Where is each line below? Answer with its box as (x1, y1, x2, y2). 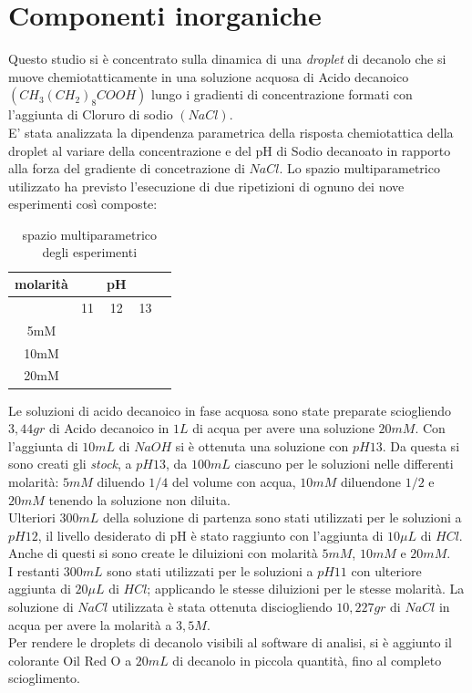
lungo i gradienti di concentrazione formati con (151, 85, 413, 104)
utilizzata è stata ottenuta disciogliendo (111, 597, 333, 616)
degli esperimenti (42, 243, 138, 262)
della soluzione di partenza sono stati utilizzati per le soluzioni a (102, 508, 462, 527)
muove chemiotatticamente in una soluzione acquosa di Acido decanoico (8, 67, 409, 86)
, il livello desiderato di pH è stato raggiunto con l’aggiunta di (37, 525, 384, 544)
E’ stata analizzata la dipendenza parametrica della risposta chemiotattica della (8, 122, 454, 141)
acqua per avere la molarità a (8, 615, 172, 634)
